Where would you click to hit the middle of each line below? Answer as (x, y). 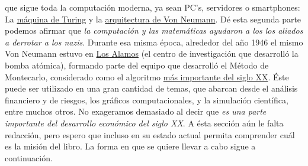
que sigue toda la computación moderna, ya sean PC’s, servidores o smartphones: (153, 7)
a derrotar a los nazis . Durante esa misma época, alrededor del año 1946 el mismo (154, 42)
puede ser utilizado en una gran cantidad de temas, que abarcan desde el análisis (151, 88)
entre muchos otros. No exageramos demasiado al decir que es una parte (136, 111)
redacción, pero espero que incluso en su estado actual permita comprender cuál (150, 134)
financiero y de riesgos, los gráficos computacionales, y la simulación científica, (147, 100)
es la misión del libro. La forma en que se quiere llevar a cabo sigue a (130, 146)
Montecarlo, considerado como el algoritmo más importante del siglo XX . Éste (147, 77)
